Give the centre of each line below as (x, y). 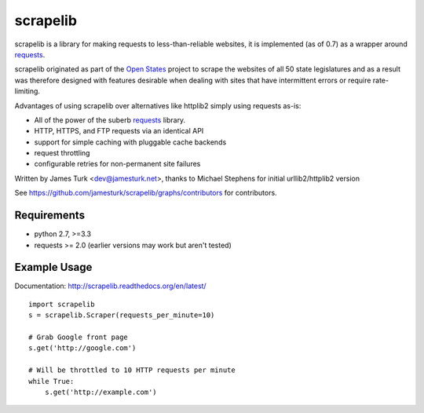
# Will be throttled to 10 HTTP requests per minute (132, 370)
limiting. (27, 91)
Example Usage (53, 267)
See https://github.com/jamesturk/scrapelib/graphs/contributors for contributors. (146, 193)
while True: (51, 381)
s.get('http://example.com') (101, 392)
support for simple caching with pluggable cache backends (130, 142)
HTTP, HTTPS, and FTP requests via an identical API (119, 131)
